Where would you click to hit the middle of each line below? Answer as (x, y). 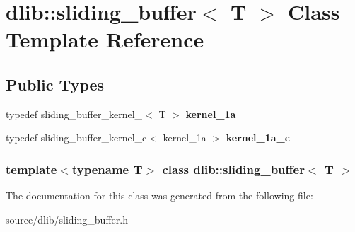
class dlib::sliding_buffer (233, 169)
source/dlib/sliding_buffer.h (67, 219)
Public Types (55, 84)
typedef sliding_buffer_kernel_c (76, 138)
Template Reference (105, 39)
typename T (107, 169)
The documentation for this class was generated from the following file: (159, 196)
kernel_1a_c (258, 138)
